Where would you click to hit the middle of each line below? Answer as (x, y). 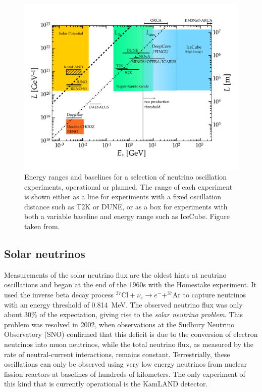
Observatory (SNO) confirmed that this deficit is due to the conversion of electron (131, 334)
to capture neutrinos (215, 295)
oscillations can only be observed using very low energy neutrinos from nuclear (125, 364)
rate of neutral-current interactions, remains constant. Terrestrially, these (117, 354)
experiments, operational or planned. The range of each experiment (128, 186)
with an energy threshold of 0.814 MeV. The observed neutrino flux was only (123, 304)
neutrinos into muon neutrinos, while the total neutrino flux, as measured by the (129, 344)
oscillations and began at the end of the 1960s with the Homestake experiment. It (130, 285)
